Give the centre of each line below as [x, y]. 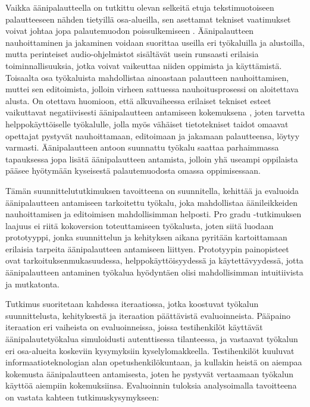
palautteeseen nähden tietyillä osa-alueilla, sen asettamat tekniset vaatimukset [148, 19]
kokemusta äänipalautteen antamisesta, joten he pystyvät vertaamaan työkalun [150, 373]
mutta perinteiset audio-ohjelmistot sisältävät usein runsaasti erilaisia [132, 54]
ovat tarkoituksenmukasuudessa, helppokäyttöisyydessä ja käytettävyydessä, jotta [154, 260]
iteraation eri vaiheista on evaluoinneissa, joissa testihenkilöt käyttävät [134, 327]
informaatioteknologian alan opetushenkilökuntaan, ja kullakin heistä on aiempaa [154, 362]
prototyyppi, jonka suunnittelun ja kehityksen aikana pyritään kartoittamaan [146, 237]
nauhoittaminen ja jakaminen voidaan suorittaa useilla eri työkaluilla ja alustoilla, [155, 42]
